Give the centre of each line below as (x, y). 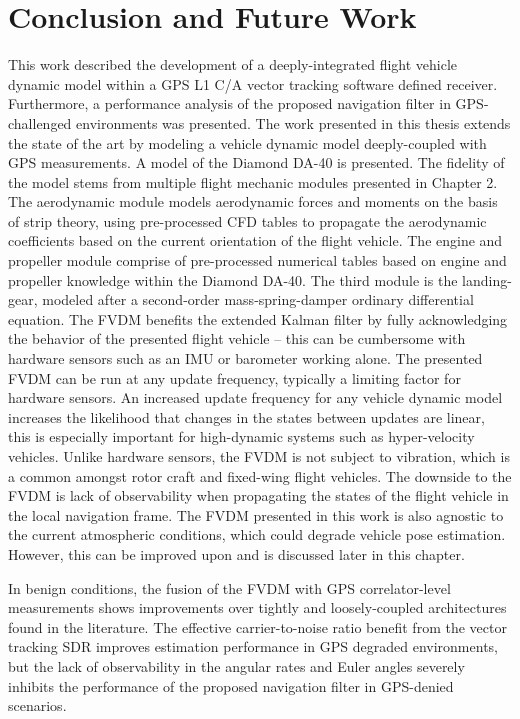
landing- (487, 279)
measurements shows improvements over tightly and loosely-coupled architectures (257, 607)
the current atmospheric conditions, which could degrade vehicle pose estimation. (257, 534)
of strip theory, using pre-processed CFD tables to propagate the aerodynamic (247, 220)
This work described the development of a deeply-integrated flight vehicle (233, 64)
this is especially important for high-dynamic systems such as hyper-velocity (241, 436)
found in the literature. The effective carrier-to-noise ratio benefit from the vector (257, 626)
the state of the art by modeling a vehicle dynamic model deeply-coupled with (247, 142)
